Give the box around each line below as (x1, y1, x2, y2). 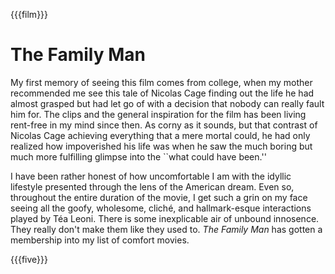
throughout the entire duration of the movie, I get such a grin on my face (10, 191, 308, 203)
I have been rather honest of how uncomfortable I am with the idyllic (10, 170, 292, 182)
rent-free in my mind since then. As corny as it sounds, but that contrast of (10, 119, 318, 131)
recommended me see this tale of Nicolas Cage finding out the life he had (10, 87, 315, 99)
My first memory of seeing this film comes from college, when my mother (10, 76, 313, 88)
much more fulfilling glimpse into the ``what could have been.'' (10, 150, 267, 163)
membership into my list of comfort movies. (10, 234, 190, 246)
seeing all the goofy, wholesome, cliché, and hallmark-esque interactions (10, 202, 312, 214)
